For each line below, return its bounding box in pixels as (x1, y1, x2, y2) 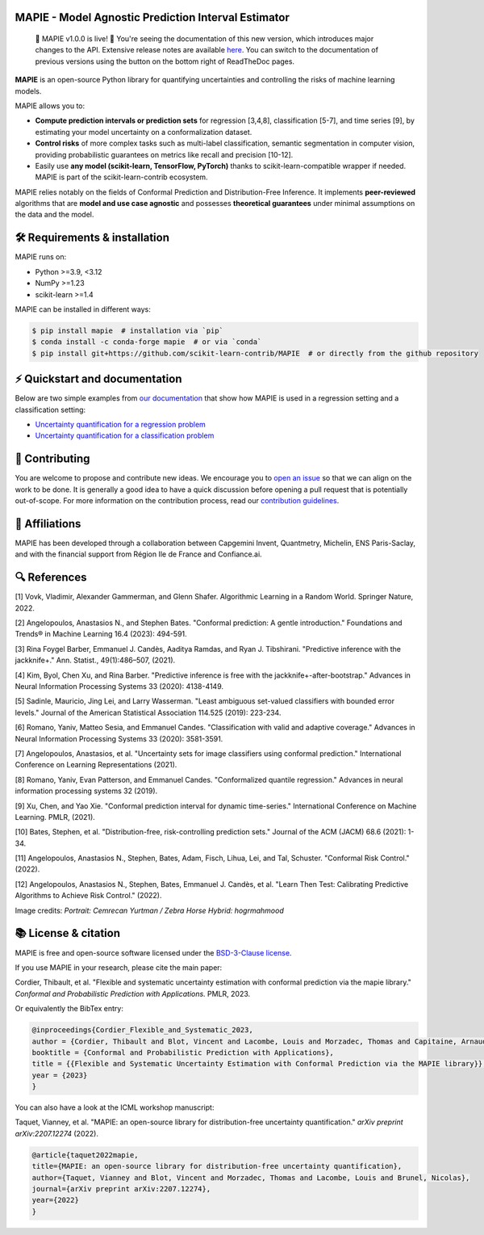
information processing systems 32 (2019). (15, 786, 158, 796)
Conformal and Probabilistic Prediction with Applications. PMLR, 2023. (15, 989, 251, 998)
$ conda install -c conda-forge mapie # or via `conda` (31, 338, 262, 347)
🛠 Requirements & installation (15, 231, 169, 245)
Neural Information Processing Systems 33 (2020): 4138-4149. (15, 682, 224, 691)
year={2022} (31, 1195, 80, 1205)
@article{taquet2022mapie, (31, 1150, 139, 1159)
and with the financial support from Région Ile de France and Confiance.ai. (15, 549, 262, 559)
